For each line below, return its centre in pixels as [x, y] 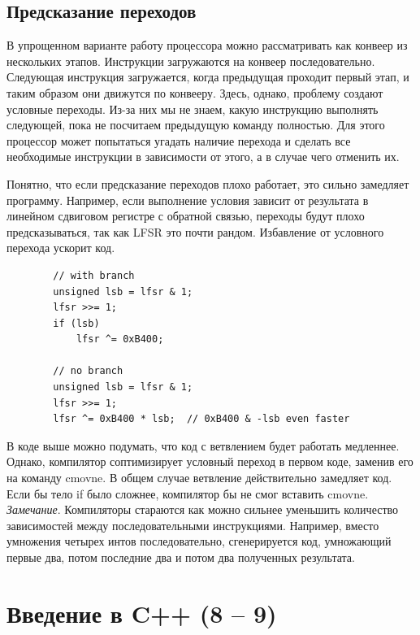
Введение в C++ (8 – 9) [142, 613]
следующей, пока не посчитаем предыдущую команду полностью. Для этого [196, 125]
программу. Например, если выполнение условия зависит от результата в [188, 200]
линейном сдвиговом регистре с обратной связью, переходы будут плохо [186, 216]
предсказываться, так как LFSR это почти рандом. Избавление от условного [195, 231]
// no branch [88, 371]
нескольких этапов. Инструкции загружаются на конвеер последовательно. [191, 61]
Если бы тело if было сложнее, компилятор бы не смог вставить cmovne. [188, 493]
